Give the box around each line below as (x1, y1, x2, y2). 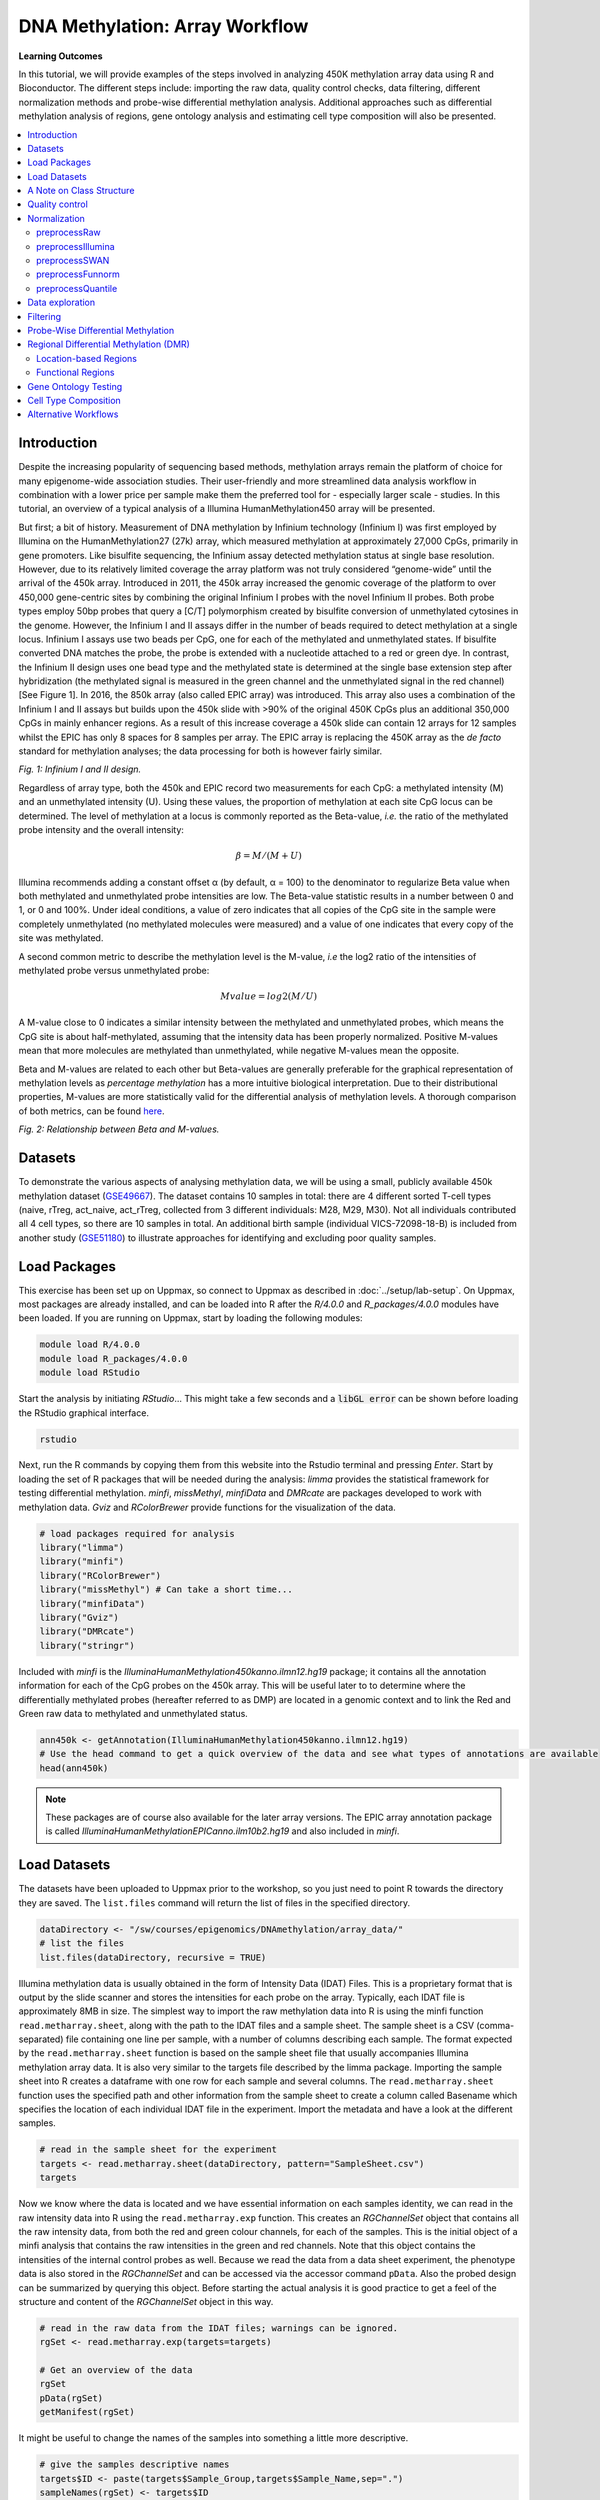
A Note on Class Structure (27, 185, 135, 197)
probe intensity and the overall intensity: (18, 823, 185, 835)
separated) (18, 2033, 64, 2045)
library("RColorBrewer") (39, 1570, 162, 1581)
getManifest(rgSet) (39, 2406, 135, 2418)
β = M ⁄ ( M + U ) (235, 850, 302, 862)
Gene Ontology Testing (27, 380, 123, 392)
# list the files (39, 1938, 125, 1949)
